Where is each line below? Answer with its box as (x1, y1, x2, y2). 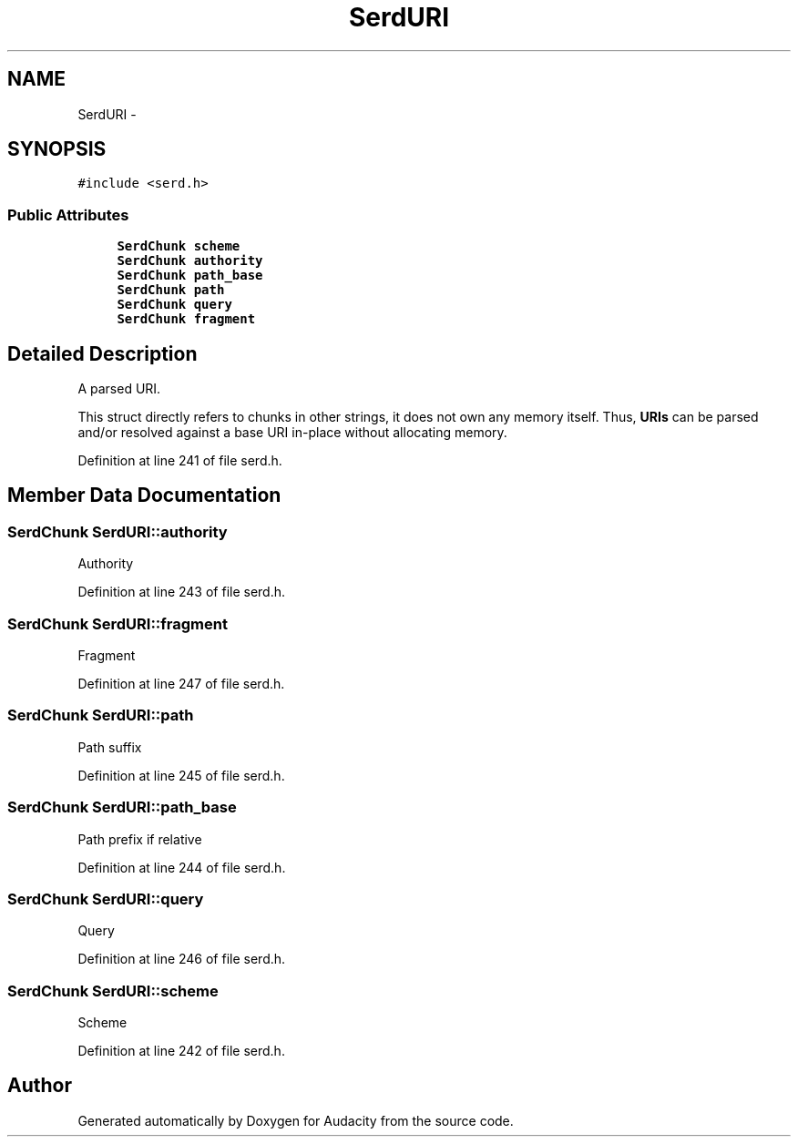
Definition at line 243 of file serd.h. (77, 584, 286, 600)
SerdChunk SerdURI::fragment (7, 614, 228, 633)
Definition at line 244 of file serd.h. (77, 859, 286, 875)
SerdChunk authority (117, 253, 263, 269)
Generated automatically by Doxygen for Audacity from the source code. (77, 1112, 514, 1129)
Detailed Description (7, 342, 198, 365)
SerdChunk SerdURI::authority (7, 522, 228, 541)
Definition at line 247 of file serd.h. (77, 676, 285, 691)
